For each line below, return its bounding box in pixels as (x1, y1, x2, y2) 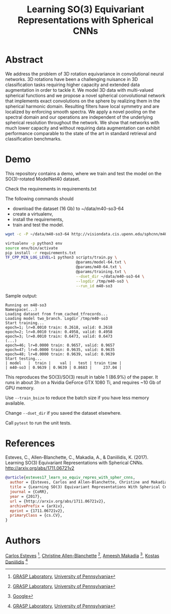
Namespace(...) (5, 307, 38, 312)
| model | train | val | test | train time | (5, 360, 122, 365)
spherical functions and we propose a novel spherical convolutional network (5, 92, 165, 98)
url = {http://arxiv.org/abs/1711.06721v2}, (10, 498, 106, 504)
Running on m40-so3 (5, 302, 47, 308)
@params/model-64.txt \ (75, 260, 126, 265)
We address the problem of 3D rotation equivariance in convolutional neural (5, 70, 164, 77)
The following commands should (5, 195, 74, 202)
